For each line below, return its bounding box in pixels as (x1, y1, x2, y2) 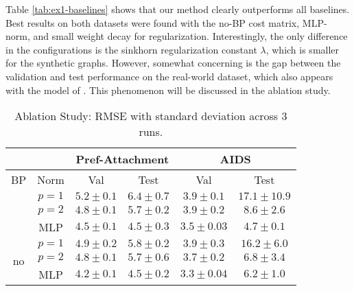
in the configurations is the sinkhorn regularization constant (5, 42, 257, 56)
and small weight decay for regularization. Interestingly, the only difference (33, 29, 348, 43)
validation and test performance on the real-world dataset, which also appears (5, 69, 333, 83)
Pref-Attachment (75, 151, 169, 167)
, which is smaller (265, 42, 340, 56)
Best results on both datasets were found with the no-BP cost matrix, (5, 15, 300, 30)
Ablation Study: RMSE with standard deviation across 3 (14, 108, 287, 124)
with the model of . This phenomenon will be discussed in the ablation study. (5, 82, 331, 97)
